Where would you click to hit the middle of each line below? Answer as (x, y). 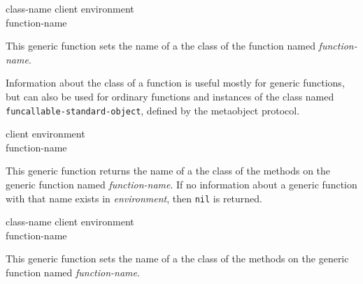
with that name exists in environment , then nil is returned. (134, 198)
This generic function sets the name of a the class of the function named (161, 46)
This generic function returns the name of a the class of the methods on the (168, 171)
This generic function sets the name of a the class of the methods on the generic (177, 259)
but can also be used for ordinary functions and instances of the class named (170, 96)
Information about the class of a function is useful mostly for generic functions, (175, 83)
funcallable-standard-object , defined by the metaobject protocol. (153, 110)
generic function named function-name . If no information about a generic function (181, 184)
